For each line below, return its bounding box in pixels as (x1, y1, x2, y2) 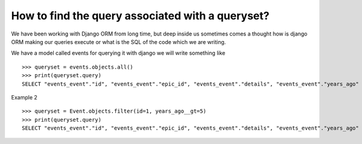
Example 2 (11, 93, 37, 101)
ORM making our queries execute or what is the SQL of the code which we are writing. (11, 38, 226, 45)
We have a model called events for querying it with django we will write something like (11, 49, 226, 57)
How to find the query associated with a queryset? (11, 9, 270, 22)
